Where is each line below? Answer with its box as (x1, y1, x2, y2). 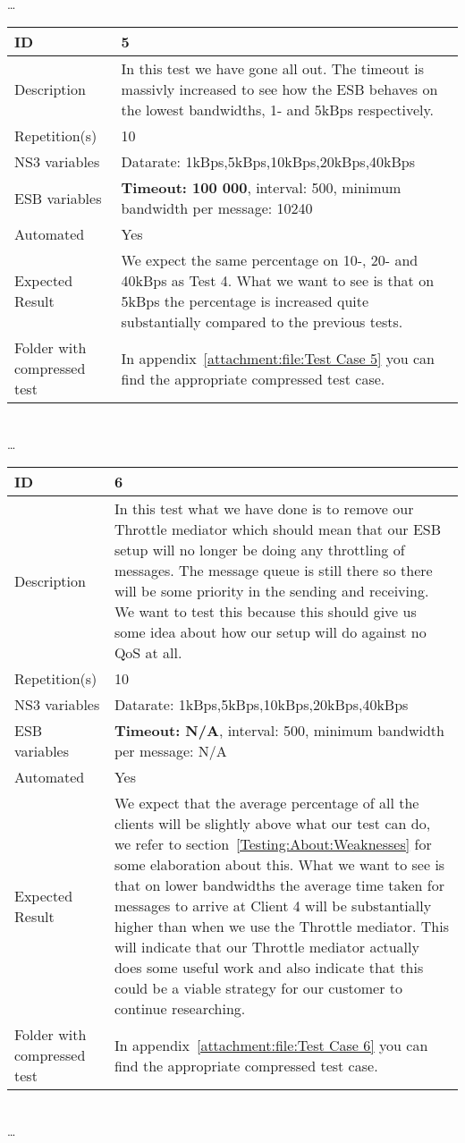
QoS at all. (114, 642, 182, 664)
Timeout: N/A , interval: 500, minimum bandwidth (114, 720, 444, 741)
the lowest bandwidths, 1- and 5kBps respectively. (121, 99, 435, 121)
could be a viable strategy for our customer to (114, 978, 403, 999)
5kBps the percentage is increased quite (121, 291, 369, 312)
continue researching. (114, 998, 246, 1020)
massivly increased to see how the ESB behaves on (121, 79, 438, 100)
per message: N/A (114, 741, 227, 762)
